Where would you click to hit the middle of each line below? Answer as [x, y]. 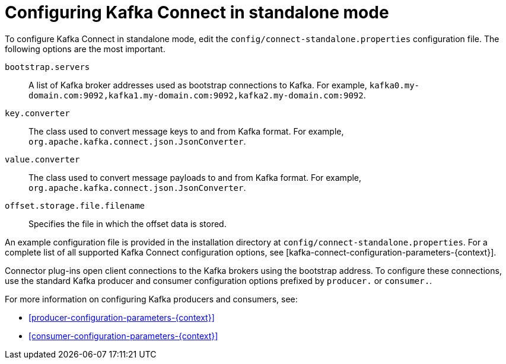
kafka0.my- [394, 85]
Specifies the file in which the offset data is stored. [128, 223]
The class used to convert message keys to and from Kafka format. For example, [186, 131]
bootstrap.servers [47, 67]
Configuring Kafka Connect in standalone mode [197, 12]
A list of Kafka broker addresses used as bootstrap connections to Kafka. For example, [198, 85]
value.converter [42, 159]
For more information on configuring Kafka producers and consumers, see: [151, 299]
